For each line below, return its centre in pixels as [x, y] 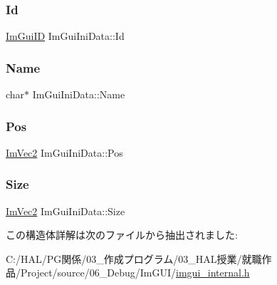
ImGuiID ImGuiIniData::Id [65, 36]
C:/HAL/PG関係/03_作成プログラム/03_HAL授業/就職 [134, 258]
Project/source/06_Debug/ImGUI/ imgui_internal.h [135, 273]
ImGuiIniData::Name [79, 94]
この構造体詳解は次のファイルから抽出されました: [122, 235]
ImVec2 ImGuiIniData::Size [66, 211]
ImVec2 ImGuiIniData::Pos [64, 152]
